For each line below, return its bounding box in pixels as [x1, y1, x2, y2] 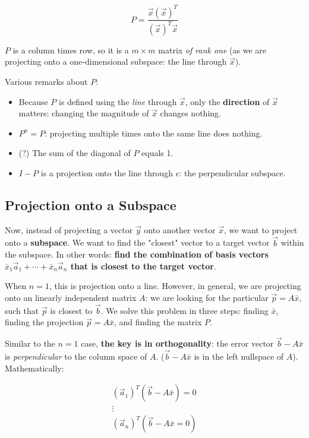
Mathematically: [5, 361, 64, 374]
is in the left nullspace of [194, 350, 284, 363]
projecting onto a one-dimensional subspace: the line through [5, 55, 227, 68]
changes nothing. [160, 107, 221, 119]
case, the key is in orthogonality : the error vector [81, 337, 274, 350]
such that [5, 304, 39, 316]
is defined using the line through [58, 95, 177, 107]
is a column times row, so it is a [12, 43, 129, 56]
